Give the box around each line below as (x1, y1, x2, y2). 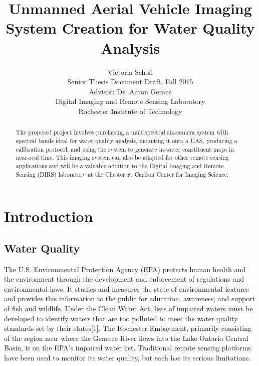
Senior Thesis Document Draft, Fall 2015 (67, 76, 193, 87)
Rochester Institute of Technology (78, 105, 182, 116)
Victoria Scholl (107, 66, 153, 77)
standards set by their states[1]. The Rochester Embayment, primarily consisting (4, 323, 251, 333)
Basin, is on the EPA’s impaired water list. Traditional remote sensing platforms (4, 342, 251, 353)
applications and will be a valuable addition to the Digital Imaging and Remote (16, 161, 224, 170)
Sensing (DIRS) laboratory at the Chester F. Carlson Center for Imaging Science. (16, 170, 229, 178)
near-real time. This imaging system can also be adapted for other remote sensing (16, 153, 229, 162)
